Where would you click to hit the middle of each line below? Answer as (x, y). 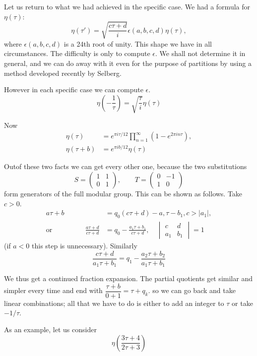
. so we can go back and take (192, 290)
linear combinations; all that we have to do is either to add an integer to (114, 303)
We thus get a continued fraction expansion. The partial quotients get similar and (128, 278)
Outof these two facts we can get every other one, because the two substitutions (126, 166)
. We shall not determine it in (200, 53)
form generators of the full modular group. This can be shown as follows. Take (123, 193)
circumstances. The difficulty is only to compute (77, 53)
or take (242, 303)
